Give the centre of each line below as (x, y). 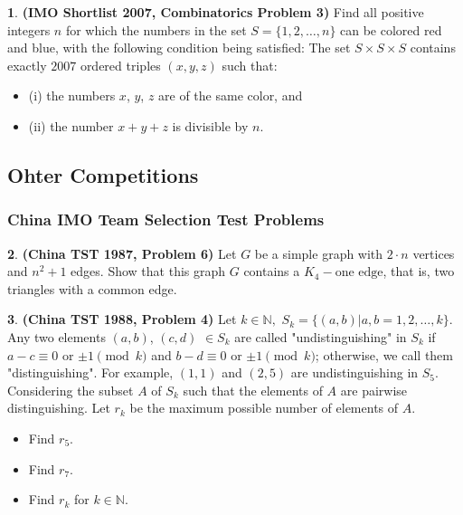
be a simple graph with (319, 253)
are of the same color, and (231, 95)
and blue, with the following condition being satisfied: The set (179, 48)
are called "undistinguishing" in (321, 336)
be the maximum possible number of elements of (264, 408)
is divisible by (210, 125)
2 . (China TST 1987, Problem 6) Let (122, 253)
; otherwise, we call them (384, 354)
